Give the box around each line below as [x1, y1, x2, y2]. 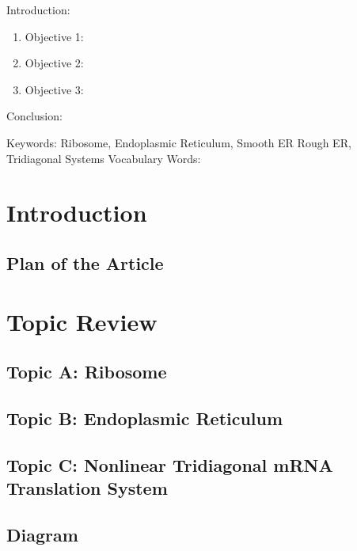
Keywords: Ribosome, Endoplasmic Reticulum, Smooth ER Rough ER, [6, 134, 351, 150]
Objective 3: [25, 81, 84, 97]
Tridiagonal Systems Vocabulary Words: [6, 150, 201, 166]
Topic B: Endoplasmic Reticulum [6, 405, 283, 430]
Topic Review [6, 305, 158, 337]
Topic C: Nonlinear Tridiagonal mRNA [6, 452, 333, 477]
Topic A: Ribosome [6, 359, 167, 384]
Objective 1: [25, 28, 84, 44]
